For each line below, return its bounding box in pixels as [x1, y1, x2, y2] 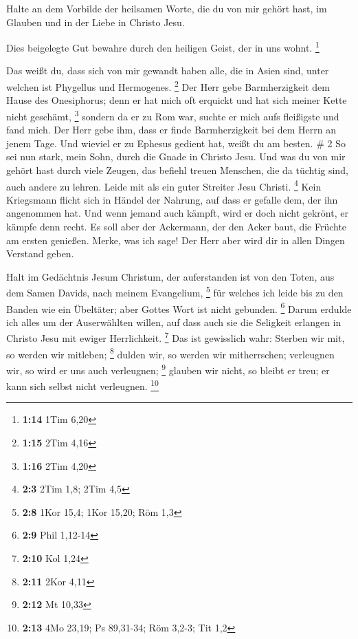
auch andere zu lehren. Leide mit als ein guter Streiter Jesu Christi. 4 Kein [6, 177, 322, 193]
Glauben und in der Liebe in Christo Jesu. [6, 14, 185, 29]
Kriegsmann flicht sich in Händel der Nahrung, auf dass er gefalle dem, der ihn [6, 192, 338, 206]
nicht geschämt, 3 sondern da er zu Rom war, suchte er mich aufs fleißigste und [6, 107, 339, 123]
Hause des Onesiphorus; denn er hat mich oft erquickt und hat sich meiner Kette [6, 93, 347, 107]
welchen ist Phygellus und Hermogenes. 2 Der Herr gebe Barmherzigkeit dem [6, 78, 330, 94]
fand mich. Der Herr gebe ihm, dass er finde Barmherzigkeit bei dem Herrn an [6, 122, 336, 137]
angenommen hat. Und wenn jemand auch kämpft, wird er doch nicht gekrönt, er [6, 206, 348, 220]
